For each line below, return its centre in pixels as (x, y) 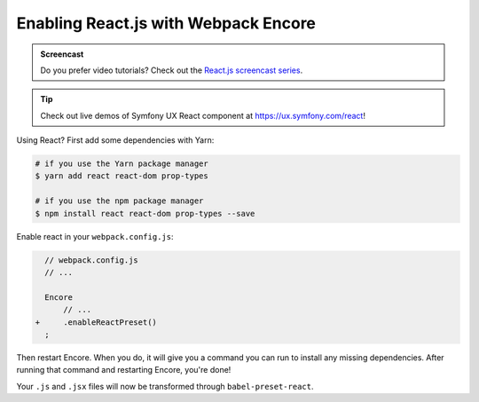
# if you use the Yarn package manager (122, 164)
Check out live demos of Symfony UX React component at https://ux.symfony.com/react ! (203, 115)
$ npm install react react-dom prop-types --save (145, 213)
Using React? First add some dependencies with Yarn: (115, 140)
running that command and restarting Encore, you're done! (124, 370)
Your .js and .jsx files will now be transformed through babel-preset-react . (165, 386)
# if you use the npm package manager (119, 201)
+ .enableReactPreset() (96, 322)
